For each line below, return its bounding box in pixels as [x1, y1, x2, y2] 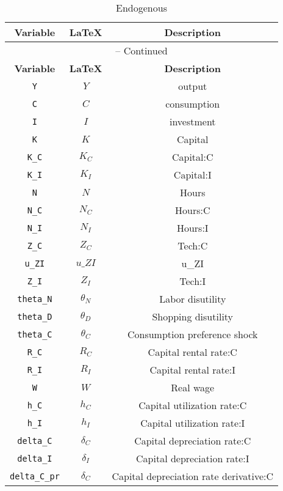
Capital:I [173, 168, 212, 182]
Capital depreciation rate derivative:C [112, 469, 274, 483]
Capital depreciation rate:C [134, 434, 251, 448]
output [178, 79, 207, 93]
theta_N [17, 293, 52, 304]
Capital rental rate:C [148, 345, 237, 359]
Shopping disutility [152, 309, 234, 323]
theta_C [17, 329, 52, 339]
